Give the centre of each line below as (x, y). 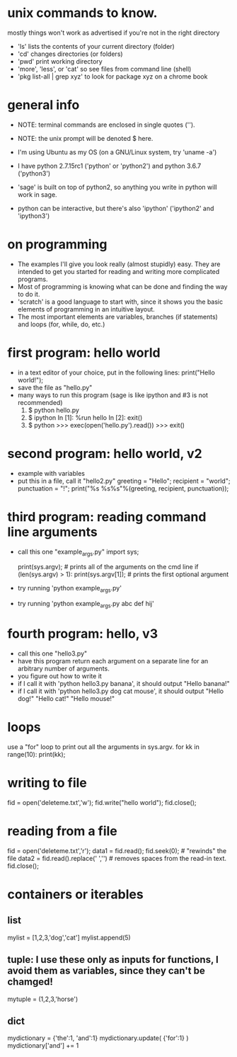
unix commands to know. (82, 13)
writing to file (47, 783)
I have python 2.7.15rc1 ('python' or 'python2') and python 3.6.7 (109, 166)
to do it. (29, 294)
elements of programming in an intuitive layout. (86, 309)
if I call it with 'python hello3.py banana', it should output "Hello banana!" (123, 683)
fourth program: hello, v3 (82, 634)
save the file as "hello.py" (55, 387)
